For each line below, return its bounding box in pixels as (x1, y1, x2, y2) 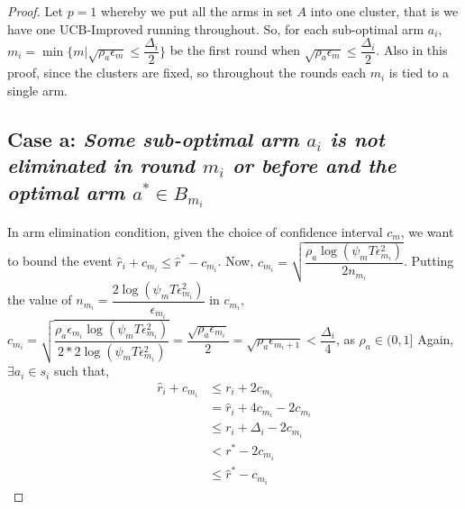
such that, (53, 361, 110, 380)
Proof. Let (7, 2, 63, 20)
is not (330, 124, 385, 152)
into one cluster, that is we (310, 2, 459, 20)
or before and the (232, 151, 397, 179)
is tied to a (388, 63, 450, 82)
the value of (7, 290, 72, 309)
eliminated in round (7, 151, 196, 179)
